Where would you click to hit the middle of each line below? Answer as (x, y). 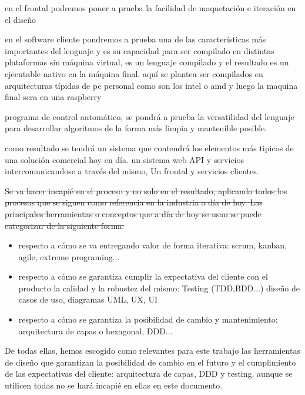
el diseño (20, 19)
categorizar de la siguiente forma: (65, 225)
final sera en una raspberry (53, 97)
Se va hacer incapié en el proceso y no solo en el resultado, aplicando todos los (146, 190)
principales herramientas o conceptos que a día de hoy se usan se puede (133, 213)
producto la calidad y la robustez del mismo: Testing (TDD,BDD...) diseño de (159, 288)
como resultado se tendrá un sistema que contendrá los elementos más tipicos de (149, 147)
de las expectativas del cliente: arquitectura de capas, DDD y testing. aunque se (149, 374)
